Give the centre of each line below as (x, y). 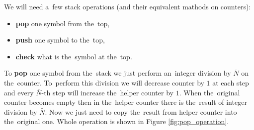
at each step (231, 82)
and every (19, 92)
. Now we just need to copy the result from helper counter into (141, 111)
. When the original (210, 92)
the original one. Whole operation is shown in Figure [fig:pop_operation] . (117, 121)
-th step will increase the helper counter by (107, 92)
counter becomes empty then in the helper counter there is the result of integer (126, 102)
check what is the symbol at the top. (74, 56)
